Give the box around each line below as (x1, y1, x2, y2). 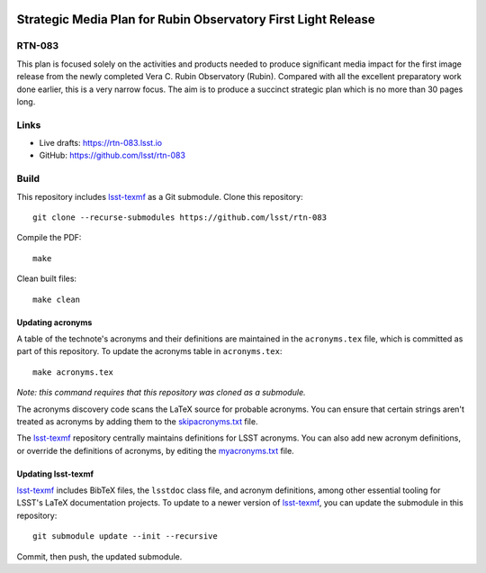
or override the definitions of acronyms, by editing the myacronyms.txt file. (16, 445, 294, 456)
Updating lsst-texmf (16, 468, 94, 479)
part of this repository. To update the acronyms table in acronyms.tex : (16, 346, 283, 357)
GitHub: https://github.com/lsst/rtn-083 (39, 150, 186, 161)
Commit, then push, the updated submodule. (16, 550, 183, 562)
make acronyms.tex (32, 367, 114, 377)
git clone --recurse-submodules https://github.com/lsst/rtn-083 (32, 213, 328, 223)
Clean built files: (16, 273, 76, 284)
